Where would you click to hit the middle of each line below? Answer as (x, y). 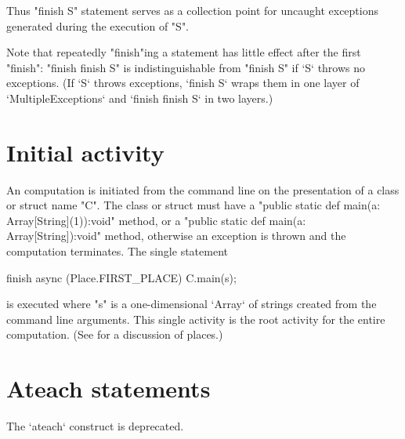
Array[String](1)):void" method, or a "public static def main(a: (156, 220)
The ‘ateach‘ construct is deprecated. (95, 426)
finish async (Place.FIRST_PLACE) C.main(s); (121, 277)
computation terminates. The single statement (117, 251)
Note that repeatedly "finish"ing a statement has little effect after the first (184, 52)
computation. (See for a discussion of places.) (115, 334)
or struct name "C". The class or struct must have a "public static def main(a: (193, 205)
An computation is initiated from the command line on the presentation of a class (203, 189)
